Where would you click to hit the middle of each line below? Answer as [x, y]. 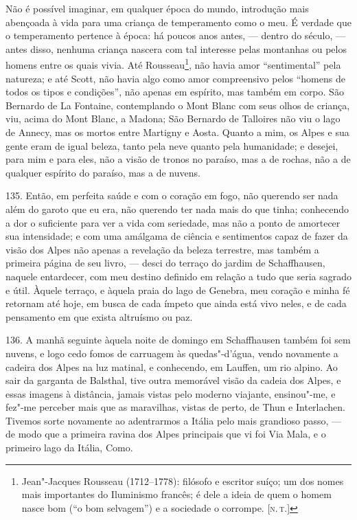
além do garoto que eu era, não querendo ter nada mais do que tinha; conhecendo [177, 208]
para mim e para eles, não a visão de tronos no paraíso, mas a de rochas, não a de [178, 159]
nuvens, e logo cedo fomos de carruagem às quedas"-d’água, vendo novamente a [172, 353]
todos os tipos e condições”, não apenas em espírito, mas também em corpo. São [175, 92]
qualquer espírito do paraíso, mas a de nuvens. [103, 172]
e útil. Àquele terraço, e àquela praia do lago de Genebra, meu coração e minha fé [178, 290]
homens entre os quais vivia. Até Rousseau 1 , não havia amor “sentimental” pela [173, 64]
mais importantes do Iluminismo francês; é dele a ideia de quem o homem [176, 494]
